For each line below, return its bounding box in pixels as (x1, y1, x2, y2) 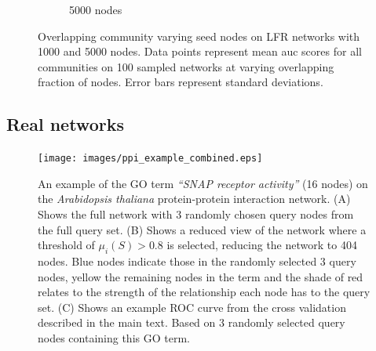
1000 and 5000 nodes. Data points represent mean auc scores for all (38, 43, 362, 60)
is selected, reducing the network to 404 (166, 237, 357, 253)
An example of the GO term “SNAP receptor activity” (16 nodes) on (38, 175, 368, 191)
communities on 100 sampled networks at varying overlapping (38, 58, 334, 74)
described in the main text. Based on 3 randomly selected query (38, 314, 345, 331)
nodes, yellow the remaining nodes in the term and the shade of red (38, 268, 363, 284)
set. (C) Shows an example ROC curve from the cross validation (38, 299, 346, 315)
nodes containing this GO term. (38, 329, 190, 346)
